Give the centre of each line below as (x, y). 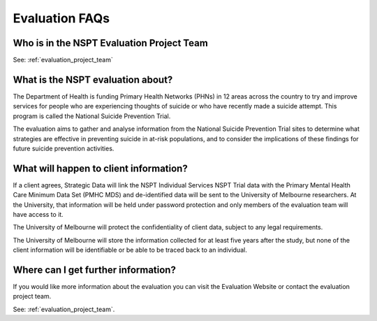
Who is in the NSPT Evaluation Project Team (111, 43)
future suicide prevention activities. (64, 148)
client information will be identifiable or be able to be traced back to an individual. (130, 250)
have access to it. (38, 214)
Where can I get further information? (94, 270)
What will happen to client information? (100, 168)
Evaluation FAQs (61, 18)
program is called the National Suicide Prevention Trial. (92, 116)
